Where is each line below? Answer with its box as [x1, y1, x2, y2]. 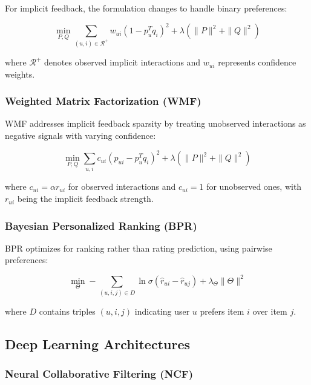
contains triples [39, 304, 96, 317]
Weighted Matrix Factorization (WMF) [5, 93, 201, 109]
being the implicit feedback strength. [17, 192, 154, 205]
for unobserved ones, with [206, 180, 302, 193]
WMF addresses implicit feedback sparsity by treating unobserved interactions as [5, 117, 306, 130]
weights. [5, 67, 35, 80]
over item [252, 304, 287, 317]
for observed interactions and [68, 180, 176, 193]
